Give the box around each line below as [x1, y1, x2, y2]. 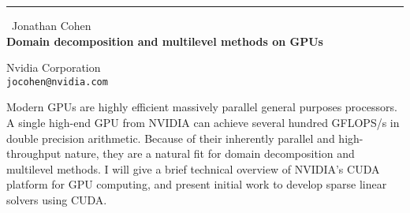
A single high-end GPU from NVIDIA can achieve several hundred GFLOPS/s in [6, 114, 400, 131]
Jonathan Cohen [12, 17, 91, 33]
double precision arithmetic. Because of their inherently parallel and [6, 129, 335, 146]
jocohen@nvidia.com [6, 76, 108, 88]
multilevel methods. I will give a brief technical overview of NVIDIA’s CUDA [6, 160, 380, 177]
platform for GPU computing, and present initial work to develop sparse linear [6, 176, 387, 192]
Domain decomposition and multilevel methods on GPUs [6, 32, 323, 49]
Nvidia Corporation [6, 59, 101, 76]
